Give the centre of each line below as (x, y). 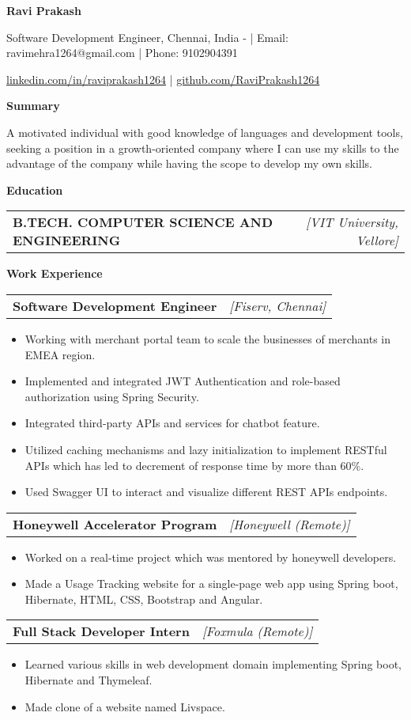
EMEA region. (60, 354)
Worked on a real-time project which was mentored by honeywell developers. (211, 557)
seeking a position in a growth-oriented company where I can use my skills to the (203, 148)
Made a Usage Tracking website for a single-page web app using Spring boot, (211, 584)
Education (35, 189)
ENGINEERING (67, 241)
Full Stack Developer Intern (101, 631)
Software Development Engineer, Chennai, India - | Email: (147, 37)
